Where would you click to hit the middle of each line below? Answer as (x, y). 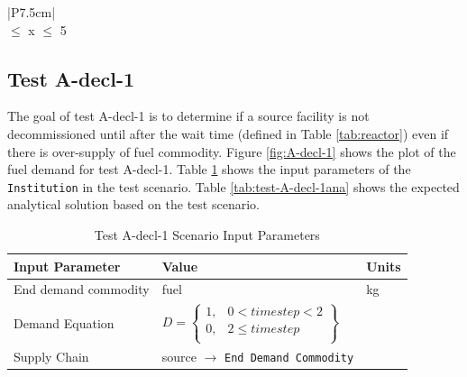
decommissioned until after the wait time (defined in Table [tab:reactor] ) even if (228, 133)
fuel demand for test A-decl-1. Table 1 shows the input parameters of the (209, 169)
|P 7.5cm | (32, 12)
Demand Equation (64, 322)
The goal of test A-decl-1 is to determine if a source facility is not (188, 116)
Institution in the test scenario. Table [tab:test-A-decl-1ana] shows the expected (233, 186)
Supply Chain (51, 357)
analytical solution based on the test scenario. (133, 204)
